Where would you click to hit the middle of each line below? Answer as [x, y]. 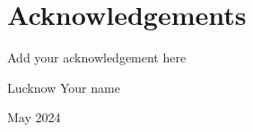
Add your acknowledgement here [97, 58]
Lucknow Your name [64, 87]
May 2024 [34, 117]
